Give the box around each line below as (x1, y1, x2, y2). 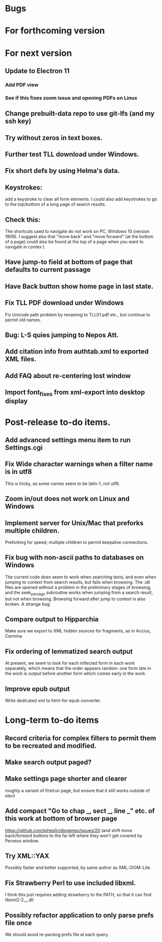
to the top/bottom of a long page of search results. (5, 202, 106, 207)
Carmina (5, 633, 22, 639)
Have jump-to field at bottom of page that (5, 258, 133, 266)
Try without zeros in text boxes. (5, 133, 103, 142)
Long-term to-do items (5, 715, 99, 726)
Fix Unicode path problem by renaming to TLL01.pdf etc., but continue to (5, 312, 150, 317)
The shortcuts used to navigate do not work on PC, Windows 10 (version (5, 228, 150, 234)
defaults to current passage (5, 266, 91, 274)
